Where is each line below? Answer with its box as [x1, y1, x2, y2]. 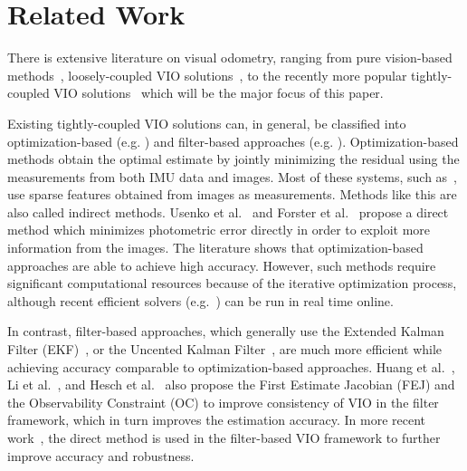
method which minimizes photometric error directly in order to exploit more [7, 220, 431, 239]
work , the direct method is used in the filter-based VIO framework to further [7, 428, 441, 447]
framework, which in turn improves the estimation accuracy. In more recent [7, 410, 426, 429]
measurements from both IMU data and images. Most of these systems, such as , [7, 167, 458, 186]
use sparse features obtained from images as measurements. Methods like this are [7, 185, 457, 204]
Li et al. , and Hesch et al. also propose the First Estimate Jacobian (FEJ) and [7, 375, 455, 394]
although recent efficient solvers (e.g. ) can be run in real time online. [7, 291, 394, 310]
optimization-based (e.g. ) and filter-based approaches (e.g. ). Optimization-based [7, 131, 459, 150]
